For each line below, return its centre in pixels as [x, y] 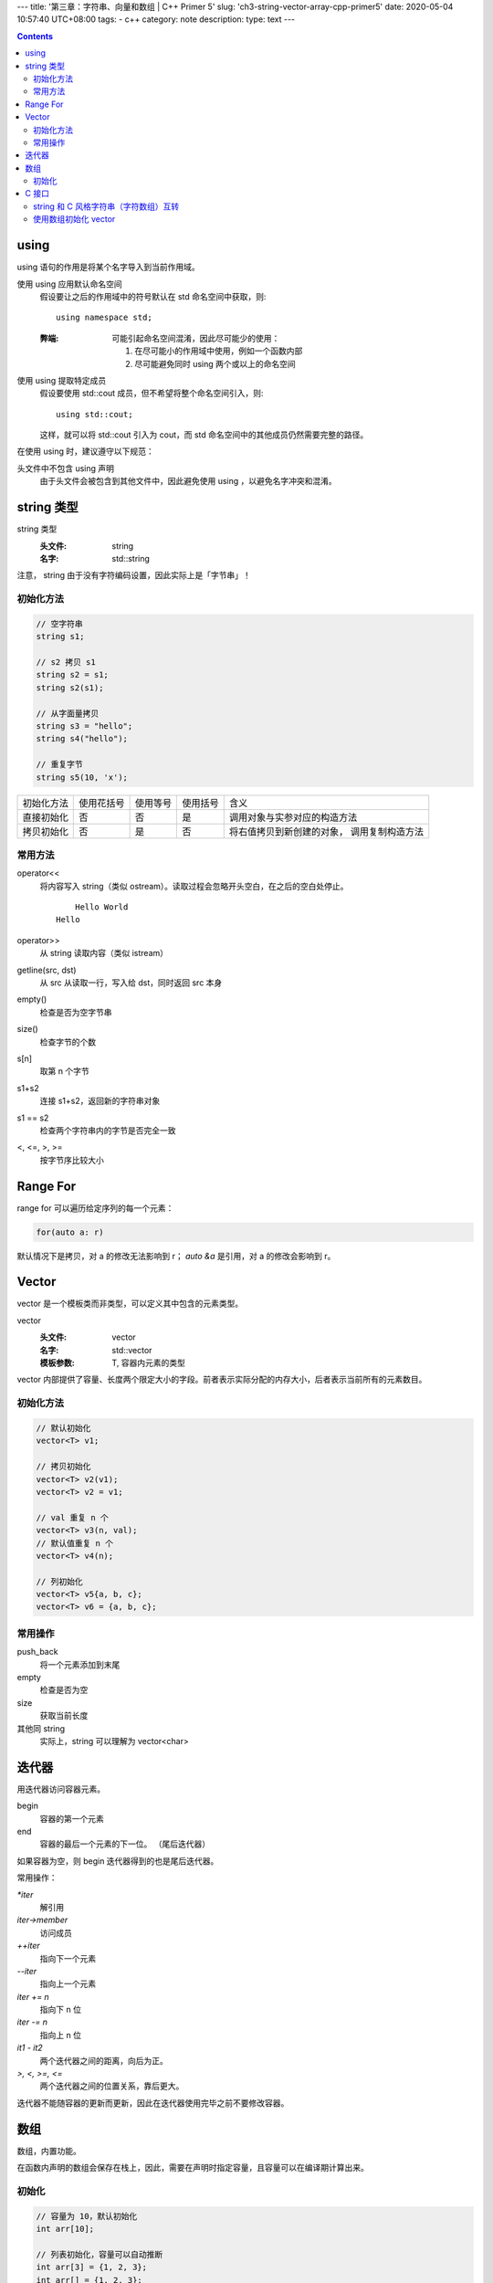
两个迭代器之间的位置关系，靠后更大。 [112, 2086]
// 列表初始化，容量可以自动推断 [100, 2254]
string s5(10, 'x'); [82, 777]
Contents [35, 36]
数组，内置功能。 [49, 2151]
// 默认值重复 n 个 [75, 1543]
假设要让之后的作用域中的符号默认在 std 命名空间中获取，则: [153, 296]
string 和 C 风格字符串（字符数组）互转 [106, 206]
